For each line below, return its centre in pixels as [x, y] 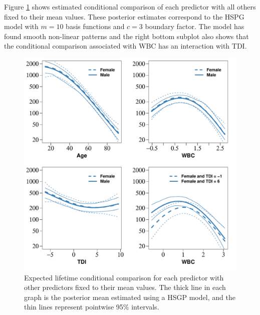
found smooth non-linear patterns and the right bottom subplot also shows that [126, 36]
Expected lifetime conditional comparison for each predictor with [124, 277]
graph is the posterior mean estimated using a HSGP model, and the [130, 297]
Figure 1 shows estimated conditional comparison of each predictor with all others [130, 7]
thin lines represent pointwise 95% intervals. [92, 307]
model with [21, 26]
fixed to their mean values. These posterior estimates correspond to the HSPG [124, 16]
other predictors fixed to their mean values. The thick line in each [125, 287]
